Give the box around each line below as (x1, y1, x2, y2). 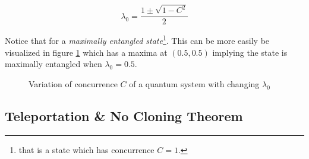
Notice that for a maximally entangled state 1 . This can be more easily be (5, 33, 270, 46)
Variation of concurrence (29, 77, 118, 90)
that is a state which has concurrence (18, 143, 154, 155)
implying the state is (212, 46, 288, 58)
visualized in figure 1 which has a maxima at (5, 46, 168, 58)
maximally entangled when (5, 58, 102, 70)
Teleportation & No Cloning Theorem (5, 106, 243, 125)
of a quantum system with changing (129, 77, 260, 90)
